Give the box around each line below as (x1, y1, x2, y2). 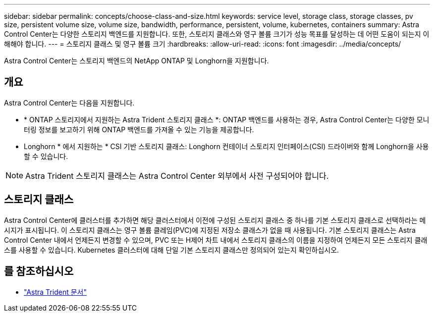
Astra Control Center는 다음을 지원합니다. (4, 98, 135, 107)
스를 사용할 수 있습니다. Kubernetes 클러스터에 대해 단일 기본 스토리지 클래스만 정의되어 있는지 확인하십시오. (4, 245, 339, 254)
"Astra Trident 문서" (24, 287, 87, 296)
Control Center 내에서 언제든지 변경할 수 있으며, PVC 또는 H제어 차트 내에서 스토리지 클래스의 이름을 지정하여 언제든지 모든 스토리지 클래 (4, 235, 428, 244)
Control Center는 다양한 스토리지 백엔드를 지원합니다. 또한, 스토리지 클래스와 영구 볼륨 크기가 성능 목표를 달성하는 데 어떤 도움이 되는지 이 (4, 30, 430, 38)
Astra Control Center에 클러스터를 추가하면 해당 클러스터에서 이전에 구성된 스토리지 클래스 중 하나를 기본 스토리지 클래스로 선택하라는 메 (4, 215, 426, 224)
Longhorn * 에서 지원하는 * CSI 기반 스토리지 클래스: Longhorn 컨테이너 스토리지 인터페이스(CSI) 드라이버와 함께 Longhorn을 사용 (24, 142, 429, 151)
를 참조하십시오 (4, 265, 74, 278)
